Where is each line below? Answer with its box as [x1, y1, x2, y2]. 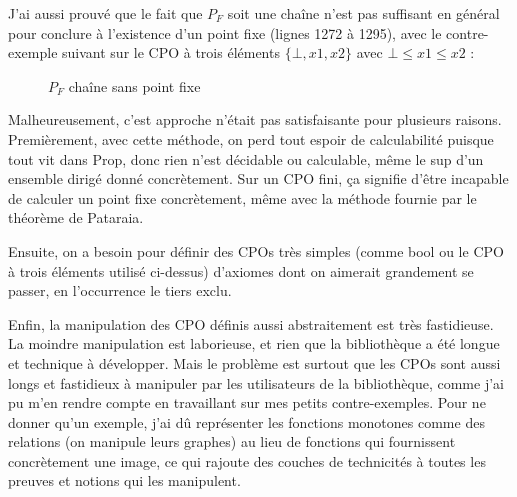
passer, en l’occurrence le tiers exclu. [8, 280, 232, 301]
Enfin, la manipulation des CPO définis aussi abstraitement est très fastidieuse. [8, 313, 494, 334]
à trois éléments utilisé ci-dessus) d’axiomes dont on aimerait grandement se [8, 260, 474, 281]
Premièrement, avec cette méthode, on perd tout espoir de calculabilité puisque [8, 128, 494, 149]
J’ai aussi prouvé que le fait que [8, 3, 203, 23]
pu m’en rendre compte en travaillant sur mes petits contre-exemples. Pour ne [8, 392, 486, 413]
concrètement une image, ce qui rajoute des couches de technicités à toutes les [8, 450, 486, 471]
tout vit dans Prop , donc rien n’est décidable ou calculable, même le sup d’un [8, 148, 484, 169]
